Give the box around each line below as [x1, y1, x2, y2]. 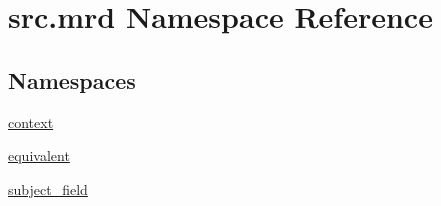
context [8, 111, 54, 132]
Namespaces [8, 64, 136, 95]
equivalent [8, 145, 70, 166]
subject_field [8, 178, 88, 199]
